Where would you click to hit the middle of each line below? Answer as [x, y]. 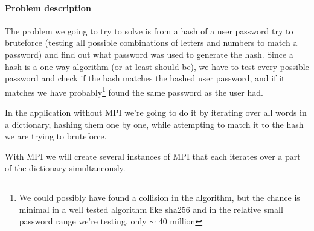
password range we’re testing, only [83, 221]
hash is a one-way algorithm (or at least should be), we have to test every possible [157, 66]
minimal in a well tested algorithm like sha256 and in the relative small [151, 209]
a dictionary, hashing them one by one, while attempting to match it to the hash [154, 124]
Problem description [48, 8]
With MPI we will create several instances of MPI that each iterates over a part [153, 156]
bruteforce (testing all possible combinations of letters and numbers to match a [151, 43]
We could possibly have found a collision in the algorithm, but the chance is [159, 197]
